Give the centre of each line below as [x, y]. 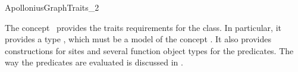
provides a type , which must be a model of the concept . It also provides [138, 39]
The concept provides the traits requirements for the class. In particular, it [143, 27]
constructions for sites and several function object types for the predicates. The [149, 50]
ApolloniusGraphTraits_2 [52, 7]
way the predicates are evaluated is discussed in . [94, 62]
